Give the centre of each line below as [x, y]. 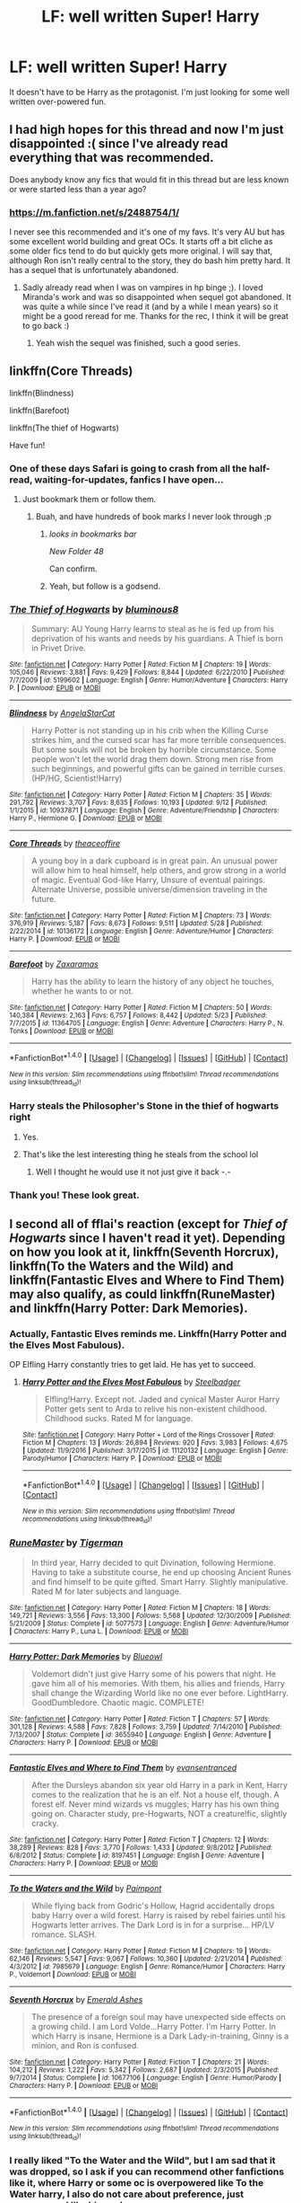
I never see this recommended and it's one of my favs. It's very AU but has [147, 232]
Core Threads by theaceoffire [65, 844]
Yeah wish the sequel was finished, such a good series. [138, 343]
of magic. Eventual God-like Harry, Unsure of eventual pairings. [148, 880]
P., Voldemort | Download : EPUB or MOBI [73, 1974]
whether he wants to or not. [82, 991]
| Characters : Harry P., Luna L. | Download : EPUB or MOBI [99, 1631]
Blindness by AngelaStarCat [62, 713]
